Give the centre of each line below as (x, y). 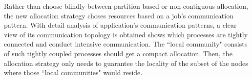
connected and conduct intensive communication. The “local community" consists (126, 44)
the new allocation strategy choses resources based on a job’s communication (119, 15)
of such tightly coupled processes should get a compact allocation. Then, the (118, 53)
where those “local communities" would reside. (73, 72)
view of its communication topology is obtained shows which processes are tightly (126, 34)
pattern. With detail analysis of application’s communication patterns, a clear (120, 25)
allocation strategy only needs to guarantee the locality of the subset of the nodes (126, 63)
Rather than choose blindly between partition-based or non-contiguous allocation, (126, 6)
